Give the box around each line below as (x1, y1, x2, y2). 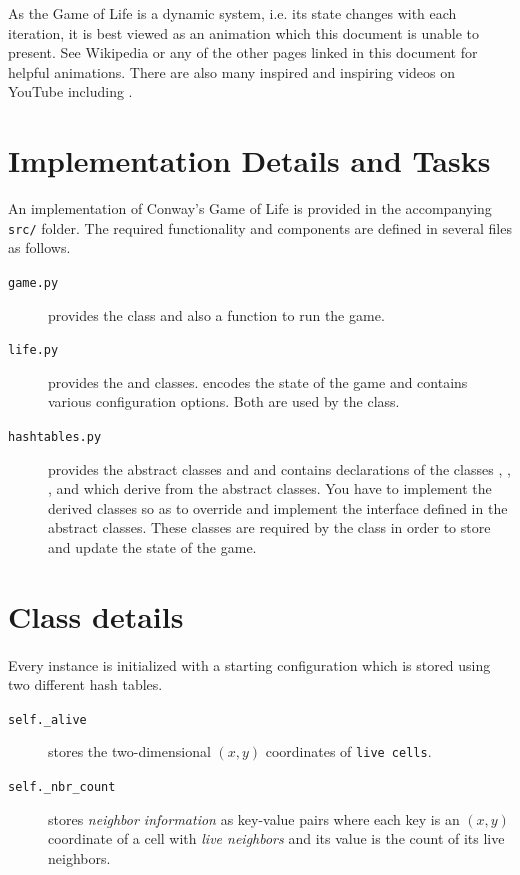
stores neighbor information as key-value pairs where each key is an (48, 808, 460, 829)
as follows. (8, 237, 71, 258)
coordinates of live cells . (265, 741, 432, 762)
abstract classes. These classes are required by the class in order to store (48, 517, 491, 538)
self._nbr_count (8, 780, 116, 795)
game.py (8, 275, 59, 290)
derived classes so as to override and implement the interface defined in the (48, 497, 508, 518)
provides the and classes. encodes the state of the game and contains (48, 371, 468, 392)
